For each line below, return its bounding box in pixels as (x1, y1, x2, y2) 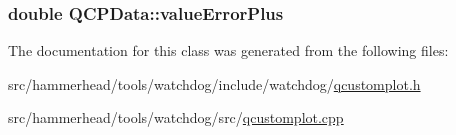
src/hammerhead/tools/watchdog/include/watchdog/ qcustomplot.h (8, 73, 421, 94)
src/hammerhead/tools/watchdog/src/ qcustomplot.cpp (8, 107, 344, 128)
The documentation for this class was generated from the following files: (8, 40, 449, 61)
